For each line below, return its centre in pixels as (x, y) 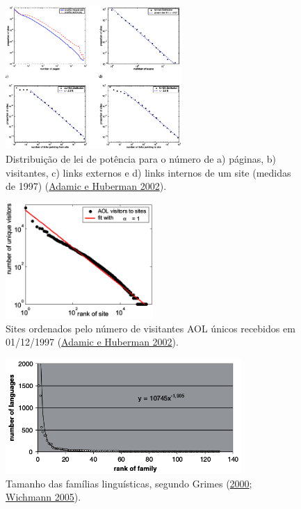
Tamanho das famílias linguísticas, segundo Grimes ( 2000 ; (129, 483)
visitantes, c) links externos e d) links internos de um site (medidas (148, 172)
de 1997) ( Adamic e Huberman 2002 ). (86, 186)
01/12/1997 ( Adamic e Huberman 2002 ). (92, 342)
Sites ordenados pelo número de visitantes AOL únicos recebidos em (150, 328)
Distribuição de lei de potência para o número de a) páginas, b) (141, 158)
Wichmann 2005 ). (43, 497)
